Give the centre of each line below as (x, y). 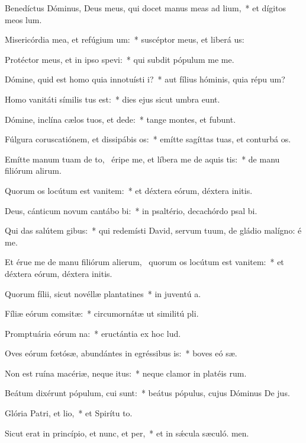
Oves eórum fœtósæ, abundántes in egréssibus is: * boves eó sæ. (121, 353)
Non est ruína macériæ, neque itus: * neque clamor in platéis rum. (126, 373)
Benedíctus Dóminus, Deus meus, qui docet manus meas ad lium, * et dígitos (146, 8)
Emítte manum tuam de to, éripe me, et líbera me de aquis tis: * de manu (142, 159)
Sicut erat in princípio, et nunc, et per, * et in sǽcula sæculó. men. (127, 433)
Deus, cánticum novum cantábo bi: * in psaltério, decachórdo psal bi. (131, 210)
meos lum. (23, 19)
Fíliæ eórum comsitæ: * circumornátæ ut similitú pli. (102, 313)
